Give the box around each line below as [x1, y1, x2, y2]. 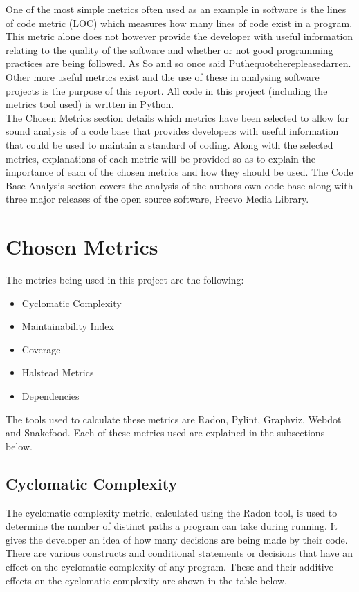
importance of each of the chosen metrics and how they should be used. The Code [6, 165, 353, 179]
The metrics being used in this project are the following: [6, 272, 244, 287]
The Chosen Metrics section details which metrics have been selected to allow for [6, 110, 349, 124]
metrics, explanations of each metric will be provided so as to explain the [6, 151, 316, 165]
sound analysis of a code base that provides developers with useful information [6, 124, 339, 138]
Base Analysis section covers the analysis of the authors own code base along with [6, 178, 353, 192]
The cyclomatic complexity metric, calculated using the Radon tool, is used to [6, 505, 338, 519]
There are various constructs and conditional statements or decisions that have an [6, 546, 353, 560]
